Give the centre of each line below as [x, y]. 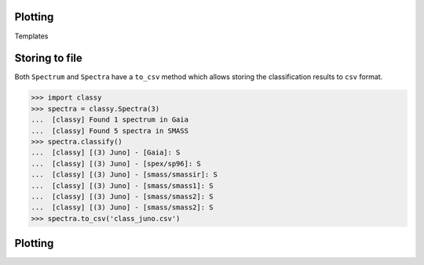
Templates [31, 36]
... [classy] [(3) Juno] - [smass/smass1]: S [122, 185]
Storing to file [48, 58]
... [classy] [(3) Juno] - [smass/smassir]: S [124, 175]
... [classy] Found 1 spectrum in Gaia [110, 120]
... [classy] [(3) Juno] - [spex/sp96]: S [116, 163]
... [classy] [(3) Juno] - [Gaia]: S [106, 152]
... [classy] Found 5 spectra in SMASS [110, 131]
